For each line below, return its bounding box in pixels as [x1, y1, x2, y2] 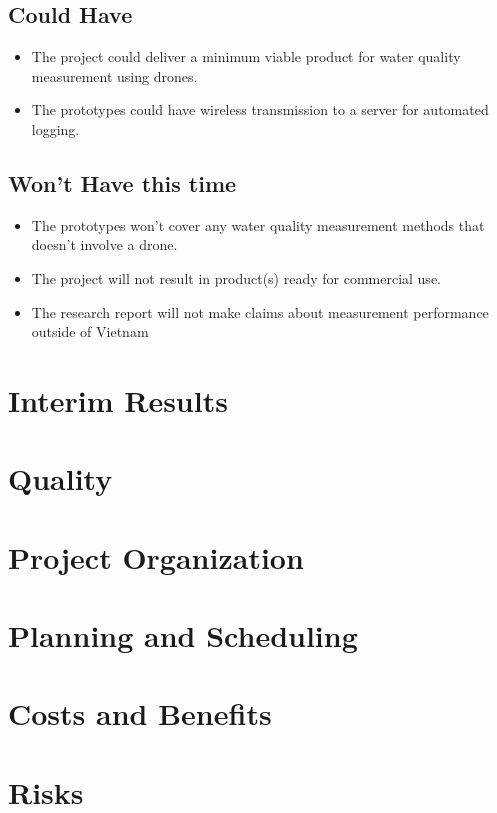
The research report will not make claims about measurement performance [31, 301, 489, 322]
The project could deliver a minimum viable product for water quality [31, 46, 461, 67]
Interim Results [8, 379, 228, 420]
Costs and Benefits [8, 693, 272, 734]
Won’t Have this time [8, 167, 237, 198]
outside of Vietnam [31, 321, 149, 342]
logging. [31, 118, 80, 139]
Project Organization [8, 536, 304, 577]
